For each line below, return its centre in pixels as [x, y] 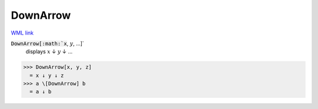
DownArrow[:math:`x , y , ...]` [48, 43]
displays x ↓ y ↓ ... [49, 52]
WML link [22, 33]
